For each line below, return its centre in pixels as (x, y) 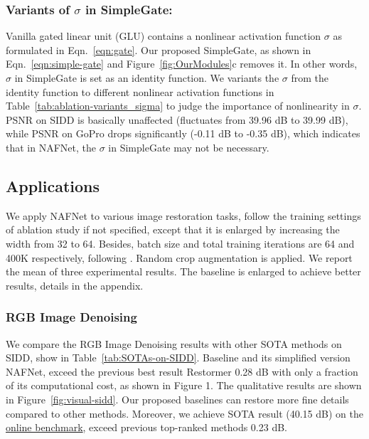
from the (310, 78)
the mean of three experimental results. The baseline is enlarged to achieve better (183, 271)
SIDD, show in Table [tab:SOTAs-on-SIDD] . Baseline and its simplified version (178, 358)
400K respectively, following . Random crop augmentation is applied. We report (179, 257)
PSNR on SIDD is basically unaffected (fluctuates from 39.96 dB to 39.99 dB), (177, 119)
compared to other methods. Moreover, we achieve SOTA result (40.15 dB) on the (184, 413)
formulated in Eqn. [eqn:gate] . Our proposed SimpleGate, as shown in (159, 49)
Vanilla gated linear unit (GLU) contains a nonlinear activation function (164, 36)
